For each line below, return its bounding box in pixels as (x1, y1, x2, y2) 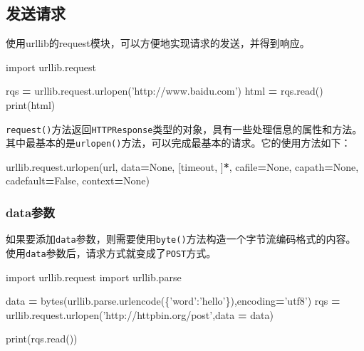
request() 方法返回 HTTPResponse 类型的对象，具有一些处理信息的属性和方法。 (6, 121, 363, 136)
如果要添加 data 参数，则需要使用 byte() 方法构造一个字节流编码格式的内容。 (6, 231, 356, 246)
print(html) (6, 97, 56, 112)
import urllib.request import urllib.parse (6, 269, 182, 284)
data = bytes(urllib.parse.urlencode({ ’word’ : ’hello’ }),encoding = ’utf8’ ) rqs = (6, 293, 340, 308)
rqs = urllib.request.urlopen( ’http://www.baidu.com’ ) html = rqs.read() (6, 83, 323, 98)
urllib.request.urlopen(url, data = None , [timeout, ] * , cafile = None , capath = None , (6, 159, 359, 174)
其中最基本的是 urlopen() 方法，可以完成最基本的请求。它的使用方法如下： (6, 135, 351, 150)
